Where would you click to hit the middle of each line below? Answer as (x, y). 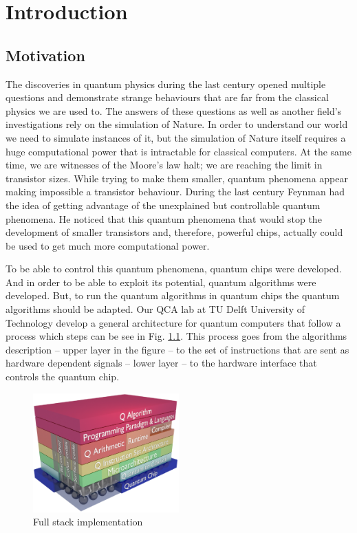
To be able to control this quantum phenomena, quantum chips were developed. (174, 269)
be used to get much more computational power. (108, 245)
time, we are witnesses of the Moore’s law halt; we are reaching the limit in (164, 165)
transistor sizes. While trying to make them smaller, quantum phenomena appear (177, 178)
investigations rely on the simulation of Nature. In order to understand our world (177, 124)
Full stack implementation (88, 522)
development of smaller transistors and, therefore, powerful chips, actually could (174, 232)
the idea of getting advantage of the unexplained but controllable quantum (163, 205)
